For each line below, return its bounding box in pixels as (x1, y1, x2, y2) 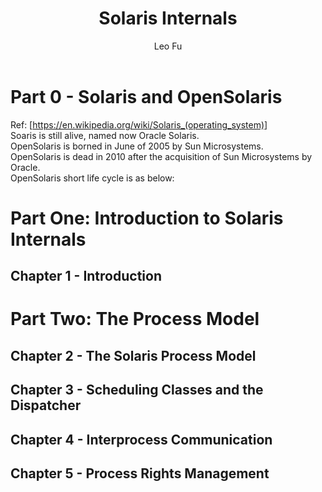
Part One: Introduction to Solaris (10, 207, 284, 229)
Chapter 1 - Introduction (10, 268, 162, 285)
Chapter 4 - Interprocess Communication (10, 431, 273, 448)
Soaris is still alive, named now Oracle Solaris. (10, 129, 200, 141)
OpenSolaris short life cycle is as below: (10, 172, 175, 184)
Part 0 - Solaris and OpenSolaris (10, 85, 283, 108)
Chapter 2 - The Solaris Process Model (10, 347, 257, 364)
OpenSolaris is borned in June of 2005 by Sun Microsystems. (10, 140, 264, 152)
